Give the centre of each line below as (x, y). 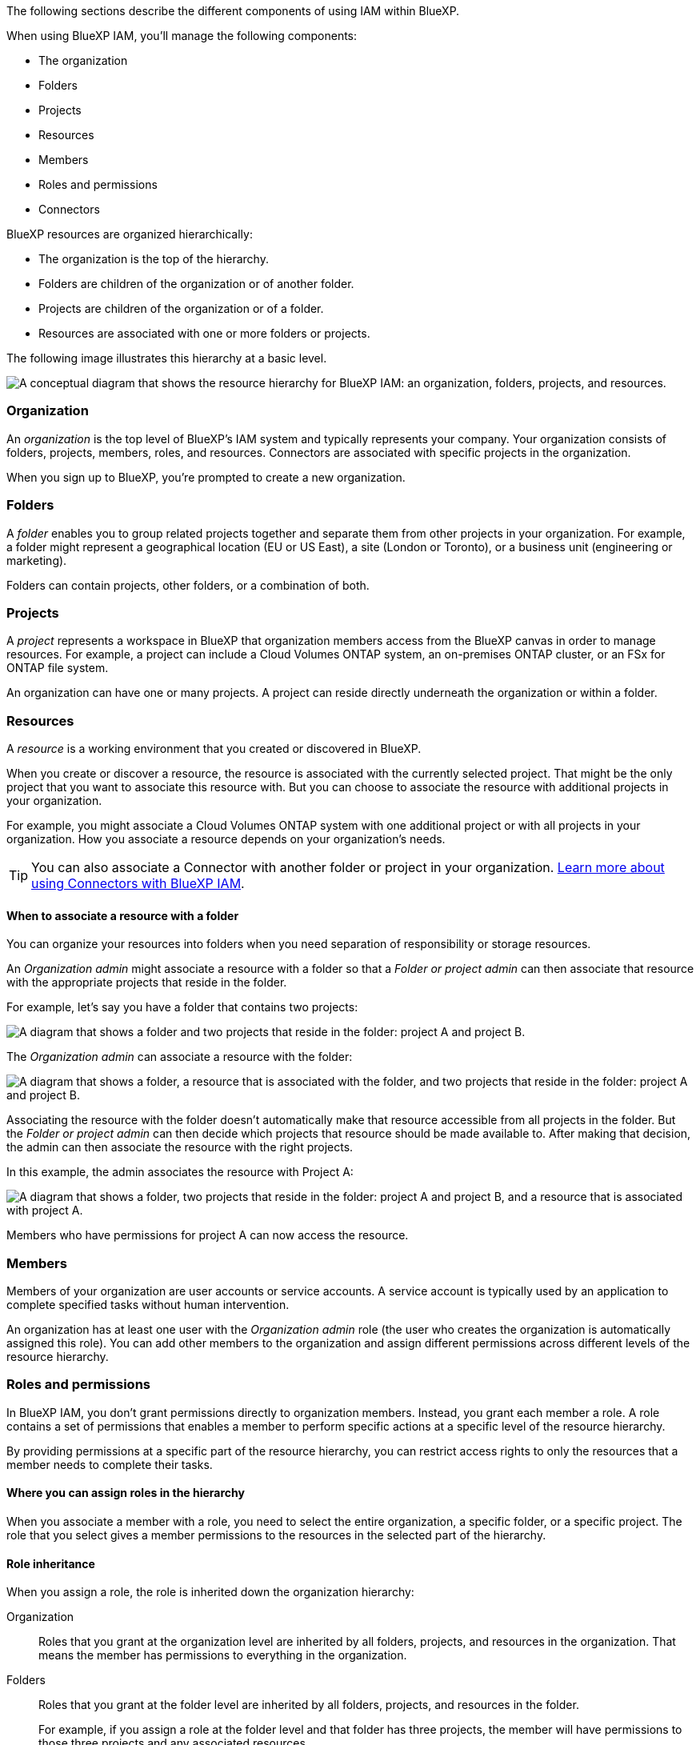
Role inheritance (51, 1563)
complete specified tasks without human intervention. (148, 1304)
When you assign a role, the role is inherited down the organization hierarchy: (210, 1592)
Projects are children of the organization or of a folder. (181, 308)
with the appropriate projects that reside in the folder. (147, 983)
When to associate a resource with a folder (123, 915)
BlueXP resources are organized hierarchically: (130, 234)
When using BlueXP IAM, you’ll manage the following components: (182, 36)
